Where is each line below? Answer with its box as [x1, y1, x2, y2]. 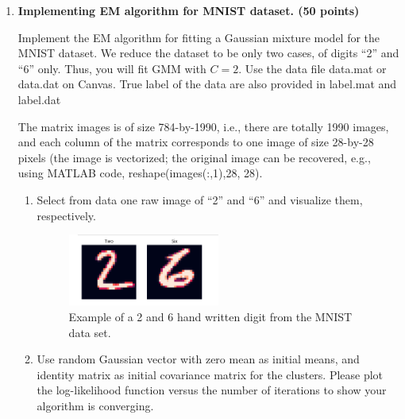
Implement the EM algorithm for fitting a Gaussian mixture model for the [17, 29, 380, 45]
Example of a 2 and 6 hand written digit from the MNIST [68, 308, 353, 325]
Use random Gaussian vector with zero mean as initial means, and [37, 351, 360, 367]
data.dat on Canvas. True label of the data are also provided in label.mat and [17, 76, 397, 92]
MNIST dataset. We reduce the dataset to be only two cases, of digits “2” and [17, 45, 399, 61]
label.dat [17, 91, 61, 107]
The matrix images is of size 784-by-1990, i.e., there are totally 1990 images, [17, 118, 389, 134]
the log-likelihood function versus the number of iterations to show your [37, 382, 387, 398]
